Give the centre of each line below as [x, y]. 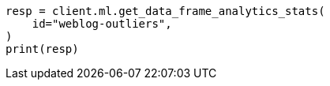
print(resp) [42, 49]
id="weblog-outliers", [102, 24]
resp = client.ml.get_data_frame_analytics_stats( [165, 11]
